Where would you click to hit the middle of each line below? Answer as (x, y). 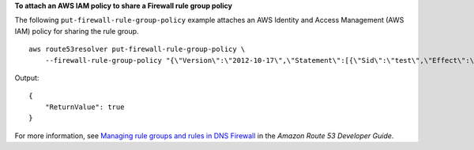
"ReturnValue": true (85, 107)
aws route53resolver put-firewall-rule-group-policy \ (137, 49)
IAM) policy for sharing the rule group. (77, 31)
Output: (27, 78)
